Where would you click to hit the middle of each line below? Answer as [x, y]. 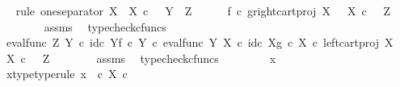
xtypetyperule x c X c [67, 74]
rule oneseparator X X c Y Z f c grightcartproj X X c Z [203, 10]
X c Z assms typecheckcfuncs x [141, 58]
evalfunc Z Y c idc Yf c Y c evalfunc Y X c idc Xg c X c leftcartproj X [200, 42]
